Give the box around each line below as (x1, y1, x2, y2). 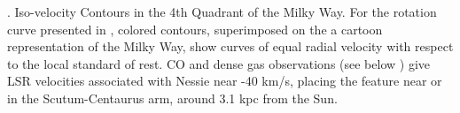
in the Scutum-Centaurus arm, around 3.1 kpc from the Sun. (7, 88, 338, 107)
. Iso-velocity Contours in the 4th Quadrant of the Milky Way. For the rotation (7, 3, 437, 20)
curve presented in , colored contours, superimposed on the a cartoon (7, 19, 383, 38)
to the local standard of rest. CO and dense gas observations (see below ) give (7, 54, 430, 72)
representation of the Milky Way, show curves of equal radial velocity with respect (7, 37, 454, 56)
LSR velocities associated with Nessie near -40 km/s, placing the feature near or (7, 72, 442, 90)
